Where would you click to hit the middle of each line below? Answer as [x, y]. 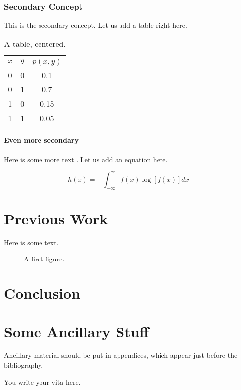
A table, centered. [35, 43]
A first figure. [44, 259]
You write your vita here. [42, 381]
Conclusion [42, 293]
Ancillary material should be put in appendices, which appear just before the [121, 355]
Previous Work [56, 218]
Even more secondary [41, 140]
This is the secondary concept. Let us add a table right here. [96, 25]
